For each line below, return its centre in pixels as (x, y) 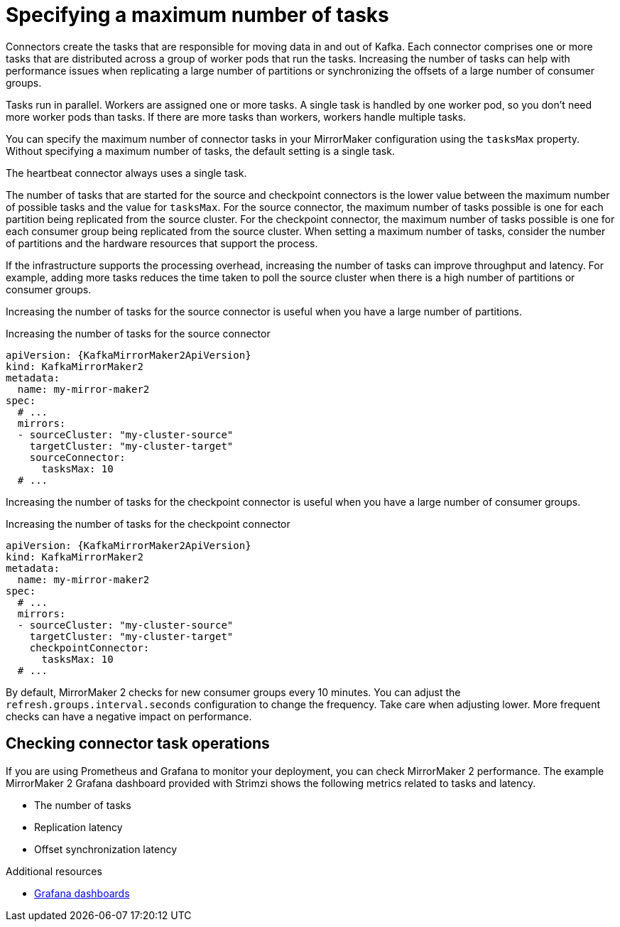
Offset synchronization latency (106, 849)
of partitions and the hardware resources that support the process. (162, 243)
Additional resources (54, 871)
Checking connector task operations (138, 744)
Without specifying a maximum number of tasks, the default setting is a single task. (200, 151)
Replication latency (78, 827)
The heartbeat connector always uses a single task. (126, 173)
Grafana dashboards (82, 893)
